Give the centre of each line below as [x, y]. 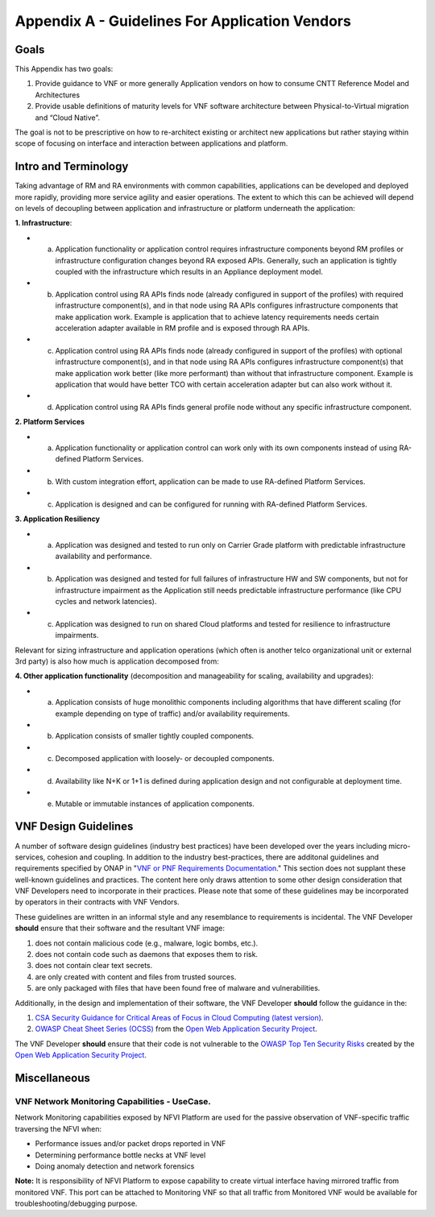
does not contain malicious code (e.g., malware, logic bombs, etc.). [147, 943]
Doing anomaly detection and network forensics [115, 1166]
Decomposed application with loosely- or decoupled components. [165, 759]
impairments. [77, 635]
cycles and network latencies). [106, 601]
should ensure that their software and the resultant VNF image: [120, 928]
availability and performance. [104, 557]
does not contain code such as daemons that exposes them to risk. [146, 954]
